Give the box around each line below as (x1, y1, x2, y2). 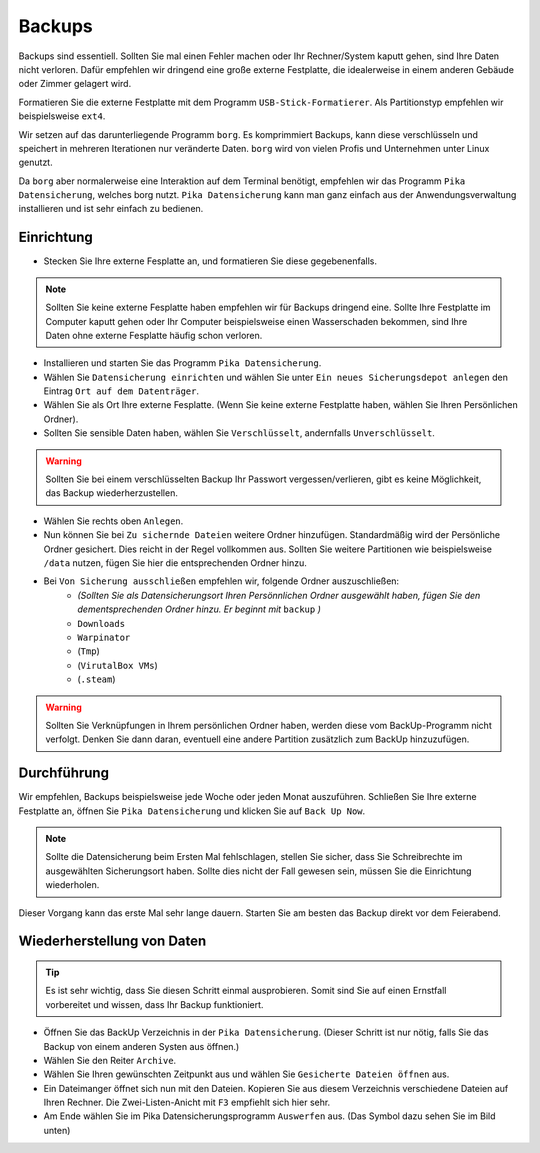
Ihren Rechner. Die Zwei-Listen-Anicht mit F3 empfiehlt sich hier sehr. (43, 1096, 331, 1109)
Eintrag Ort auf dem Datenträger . (43, 385, 200, 397)
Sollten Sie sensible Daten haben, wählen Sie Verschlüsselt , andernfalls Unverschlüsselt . (43, 427, 435, 439)
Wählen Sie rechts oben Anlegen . (43, 515, 184, 527)
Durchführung (18, 765, 110, 782)
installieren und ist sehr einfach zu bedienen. (18, 203, 204, 215)
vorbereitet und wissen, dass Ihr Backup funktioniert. (45, 998, 264, 1010)
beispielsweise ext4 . (18, 110, 106, 122)
